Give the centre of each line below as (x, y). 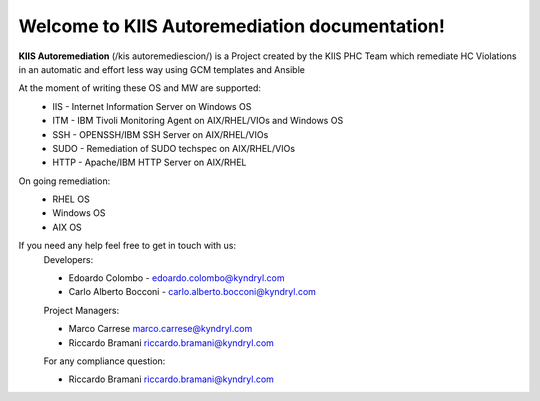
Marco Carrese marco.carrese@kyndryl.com (160, 329)
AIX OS (67, 227)
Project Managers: (81, 310)
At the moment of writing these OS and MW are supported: (140, 88)
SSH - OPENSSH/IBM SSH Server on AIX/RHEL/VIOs (160, 134)
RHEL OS (71, 199)
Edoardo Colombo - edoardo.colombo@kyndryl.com (176, 278)
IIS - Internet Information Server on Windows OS (152, 106)
